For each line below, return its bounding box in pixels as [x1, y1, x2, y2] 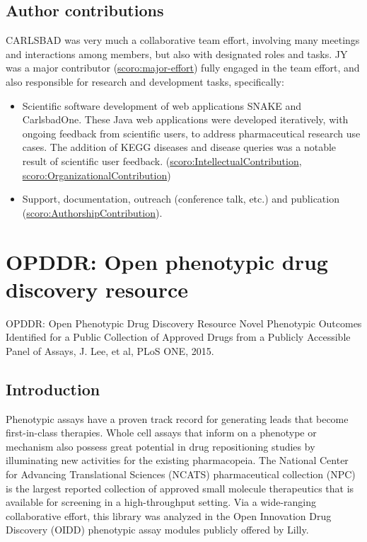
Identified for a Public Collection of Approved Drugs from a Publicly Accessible [6, 329, 351, 344]
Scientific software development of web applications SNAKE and [22, 98, 302, 113]
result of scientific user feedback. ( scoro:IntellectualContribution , [22, 153, 302, 168]
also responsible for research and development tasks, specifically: [6, 74, 284, 89]
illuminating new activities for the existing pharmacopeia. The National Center [6, 453, 349, 468]
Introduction [6, 378, 100, 400]
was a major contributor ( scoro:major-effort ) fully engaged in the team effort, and [6, 60, 360, 75]
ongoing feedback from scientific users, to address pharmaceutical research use [22, 125, 361, 140]
